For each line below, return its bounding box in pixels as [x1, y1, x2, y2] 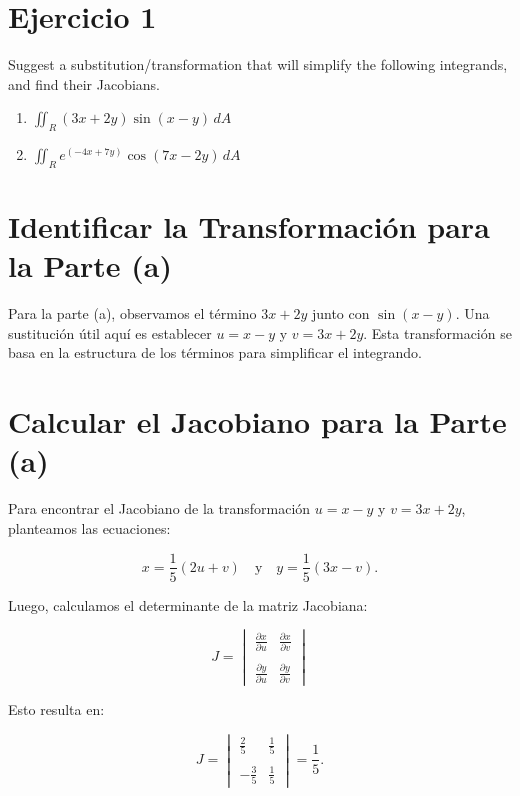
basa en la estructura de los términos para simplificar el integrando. [8, 342, 423, 363]
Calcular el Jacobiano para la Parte [8, 401, 507, 442]
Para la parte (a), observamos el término [8, 303, 257, 324]
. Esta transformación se [363, 322, 512, 343]
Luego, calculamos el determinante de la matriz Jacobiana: [8, 594, 368, 615]
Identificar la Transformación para [8, 206, 490, 247]
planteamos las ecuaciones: [8, 517, 171, 538]
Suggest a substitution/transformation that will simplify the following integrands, [8, 54, 508, 75]
